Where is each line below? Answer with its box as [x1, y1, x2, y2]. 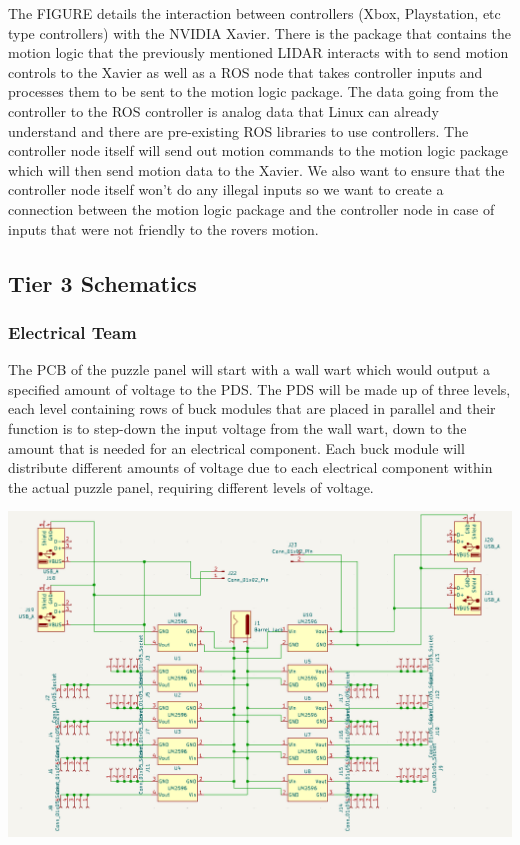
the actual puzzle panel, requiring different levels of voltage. [8, 476, 374, 497]
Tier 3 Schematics [8, 267, 197, 298]
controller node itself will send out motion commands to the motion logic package [8, 140, 509, 161]
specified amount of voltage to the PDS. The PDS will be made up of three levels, [8, 378, 511, 399]
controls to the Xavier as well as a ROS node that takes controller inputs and [8, 61, 483, 82]
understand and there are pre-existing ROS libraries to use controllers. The [8, 120, 469, 141]
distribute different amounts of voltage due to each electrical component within [8, 457, 493, 478]
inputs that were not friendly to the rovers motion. [8, 218, 319, 239]
